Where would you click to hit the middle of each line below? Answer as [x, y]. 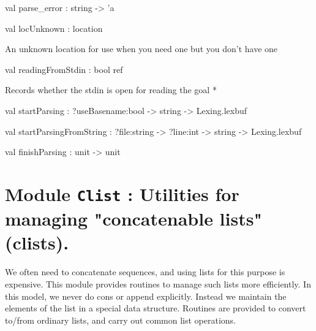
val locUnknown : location [54, 28]
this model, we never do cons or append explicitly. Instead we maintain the [146, 296]
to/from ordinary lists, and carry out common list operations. [121, 320]
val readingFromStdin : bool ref [64, 69]
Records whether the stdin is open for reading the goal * [111, 90]
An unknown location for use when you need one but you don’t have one [141, 49]
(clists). [37, 242]
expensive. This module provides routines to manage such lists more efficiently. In [158, 283]
